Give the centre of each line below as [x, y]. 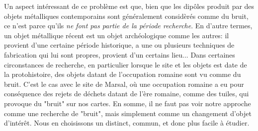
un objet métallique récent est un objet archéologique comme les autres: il [117, 35]
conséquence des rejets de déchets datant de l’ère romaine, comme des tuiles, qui [127, 94]
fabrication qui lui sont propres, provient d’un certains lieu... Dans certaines [120, 54]
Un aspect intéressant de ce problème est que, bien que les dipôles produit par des [129, 6]
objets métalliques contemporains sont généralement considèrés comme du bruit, [126, 16]
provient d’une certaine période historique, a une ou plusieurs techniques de [119, 45]
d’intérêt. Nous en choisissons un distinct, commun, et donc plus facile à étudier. [127, 123]
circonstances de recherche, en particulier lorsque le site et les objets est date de [126, 64]
